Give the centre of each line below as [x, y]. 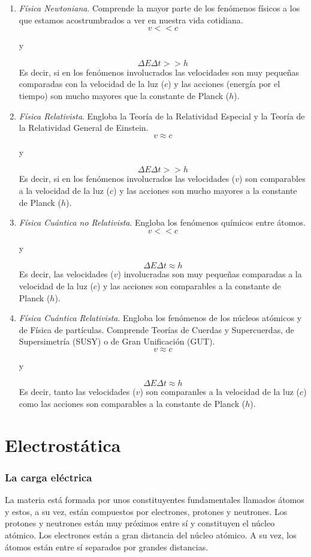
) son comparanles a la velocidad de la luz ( [220, 392]
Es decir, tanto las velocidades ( [77, 392]
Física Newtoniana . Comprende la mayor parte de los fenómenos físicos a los [159, 8]
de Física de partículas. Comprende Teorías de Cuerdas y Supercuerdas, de [156, 329]
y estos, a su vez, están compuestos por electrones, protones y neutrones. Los [146, 511]
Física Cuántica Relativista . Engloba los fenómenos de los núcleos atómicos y [160, 318]
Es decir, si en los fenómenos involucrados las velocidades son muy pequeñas [159, 72]
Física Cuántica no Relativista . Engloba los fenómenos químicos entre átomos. [162, 222]
